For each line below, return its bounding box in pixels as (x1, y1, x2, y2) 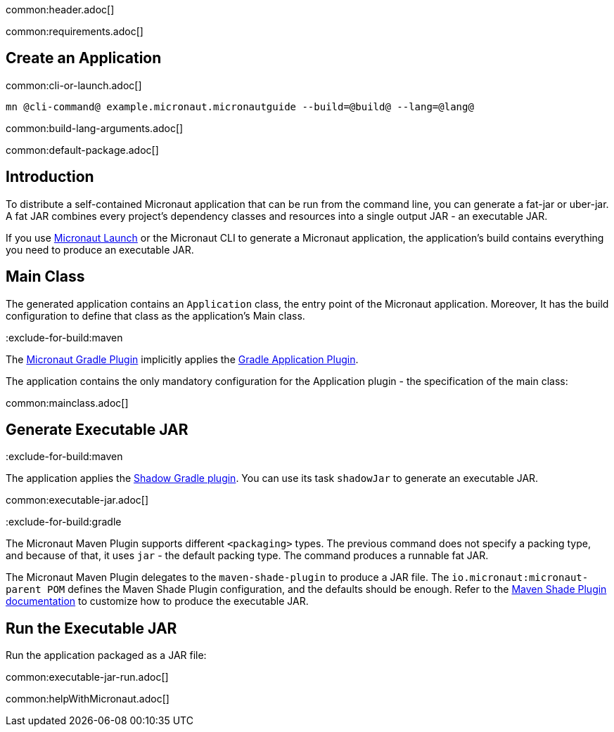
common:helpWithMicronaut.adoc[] (6, 693, 170, 705)
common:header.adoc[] (6, 4, 115, 15)
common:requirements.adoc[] (6, 25, 143, 37)
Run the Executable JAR (6, 619, 177, 637)
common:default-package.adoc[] (6, 143, 159, 156)
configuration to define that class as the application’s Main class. (6, 309, 305, 322)
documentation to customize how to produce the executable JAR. (6, 595, 309, 608)
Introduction (6, 168, 94, 186)
